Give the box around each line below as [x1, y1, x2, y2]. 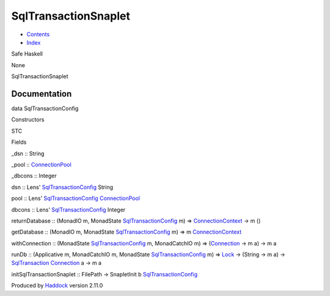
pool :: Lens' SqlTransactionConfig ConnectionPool [11, 194, 141, 202]
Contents [26, 31, 50, 38]
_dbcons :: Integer [11, 172, 57, 180]
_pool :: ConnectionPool [11, 161, 71, 168]
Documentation [11, 89, 72, 99]
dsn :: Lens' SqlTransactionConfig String [11, 183, 113, 191]
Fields [11, 138, 27, 146]
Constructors [11, 116, 45, 124]
